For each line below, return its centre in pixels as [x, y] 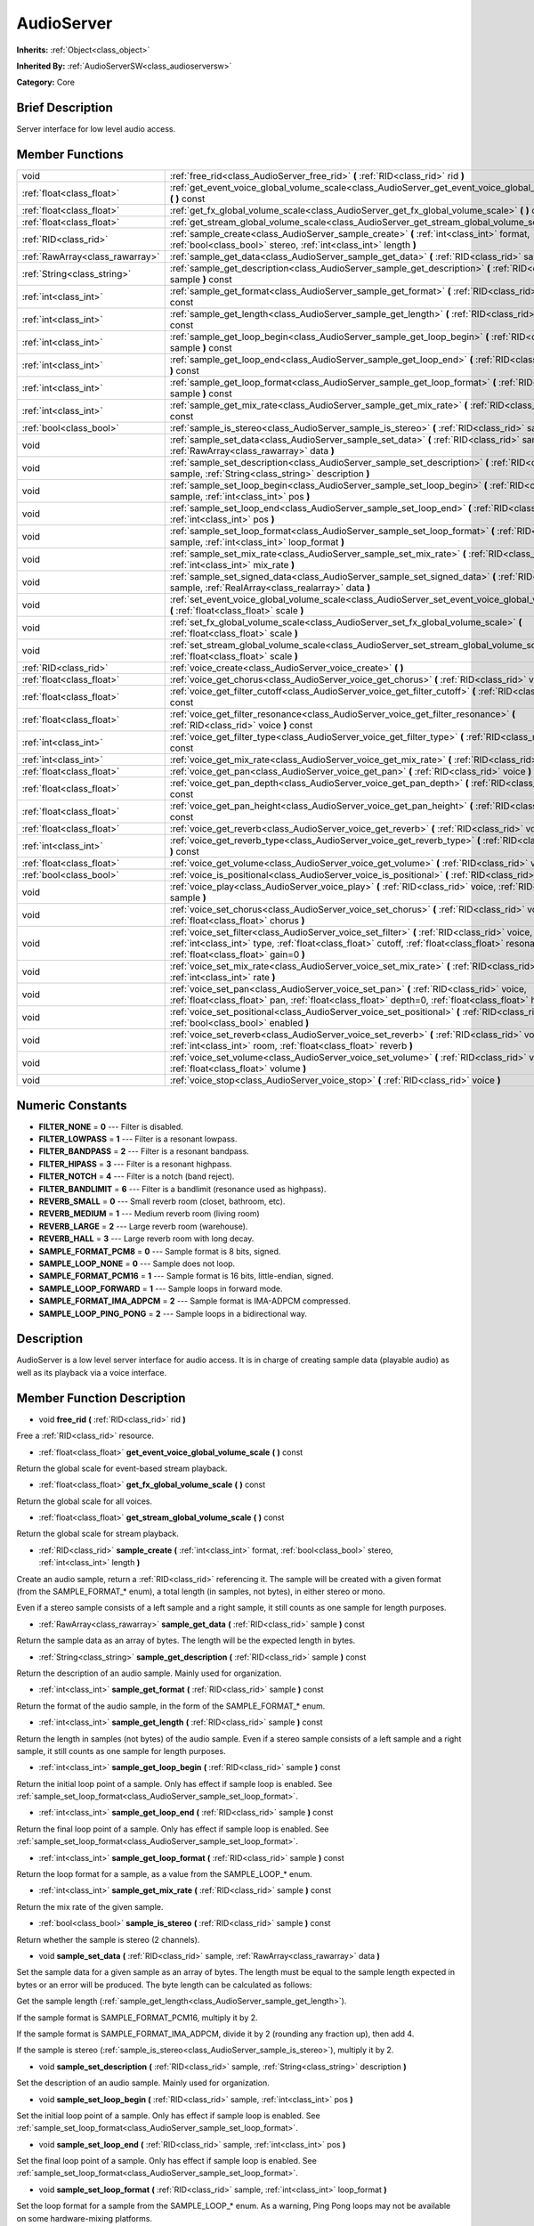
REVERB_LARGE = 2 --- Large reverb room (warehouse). [143, 1226]
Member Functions [70, 154]
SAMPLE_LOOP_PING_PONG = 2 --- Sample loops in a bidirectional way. [173, 1313]
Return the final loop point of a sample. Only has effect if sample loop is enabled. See [173, 1829]
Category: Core [46, 82]
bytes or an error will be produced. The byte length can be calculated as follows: [164, 1985]
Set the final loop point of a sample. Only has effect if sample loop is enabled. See [167, 2161]
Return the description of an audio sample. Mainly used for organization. [149, 1673]
